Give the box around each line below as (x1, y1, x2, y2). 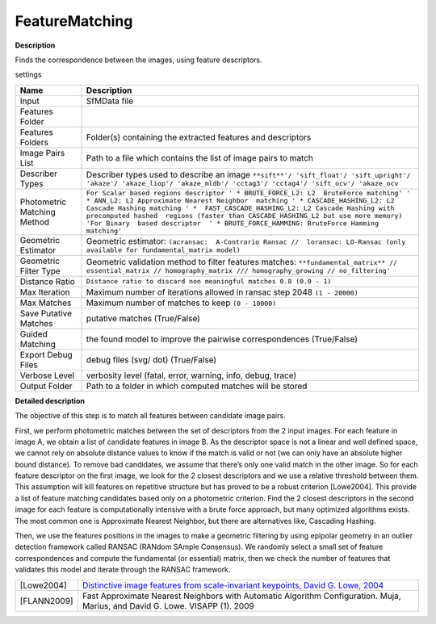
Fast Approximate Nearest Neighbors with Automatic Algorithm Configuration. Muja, (82, 590, 401, 601)
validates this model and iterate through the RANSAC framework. (15, 565, 231, 575)
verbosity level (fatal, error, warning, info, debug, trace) (86, 370, 297, 381)
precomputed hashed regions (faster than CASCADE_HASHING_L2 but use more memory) (86, 211, 403, 220)
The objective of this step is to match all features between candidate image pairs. (15, 411, 286, 421)
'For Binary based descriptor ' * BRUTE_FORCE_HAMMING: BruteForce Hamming (86, 219, 379, 228)
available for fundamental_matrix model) (86, 246, 241, 254)
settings (15, 69, 42, 80)
